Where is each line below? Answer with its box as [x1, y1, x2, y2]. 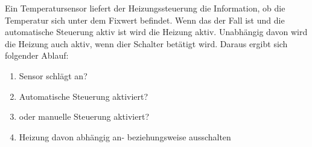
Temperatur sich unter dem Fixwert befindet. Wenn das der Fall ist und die [5, 13, 285, 26]
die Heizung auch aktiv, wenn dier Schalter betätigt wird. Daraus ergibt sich [5, 37, 288, 50]
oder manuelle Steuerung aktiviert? [19, 110, 149, 123]
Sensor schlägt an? [19, 69, 88, 82]
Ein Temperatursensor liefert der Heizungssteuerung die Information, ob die [5, 2, 285, 14]
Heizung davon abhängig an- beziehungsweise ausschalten [19, 130, 231, 143]
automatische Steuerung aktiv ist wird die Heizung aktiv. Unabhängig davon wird [5, 25, 308, 38]
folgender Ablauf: [5, 49, 69, 62]
